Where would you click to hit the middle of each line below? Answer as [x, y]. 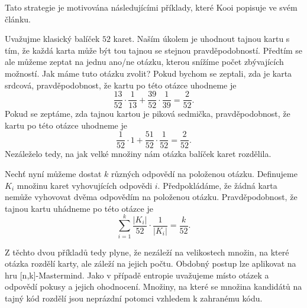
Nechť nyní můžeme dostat [53, 174]
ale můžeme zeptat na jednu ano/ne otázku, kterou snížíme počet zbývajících [144, 62]
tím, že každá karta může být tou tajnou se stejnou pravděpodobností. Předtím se [154, 50]
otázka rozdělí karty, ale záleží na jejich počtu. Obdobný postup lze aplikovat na [151, 263]
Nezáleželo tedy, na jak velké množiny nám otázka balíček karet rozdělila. [138, 154]
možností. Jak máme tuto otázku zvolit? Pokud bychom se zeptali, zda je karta [148, 73]
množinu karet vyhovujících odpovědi [85, 185]
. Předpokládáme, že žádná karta [217, 185]
